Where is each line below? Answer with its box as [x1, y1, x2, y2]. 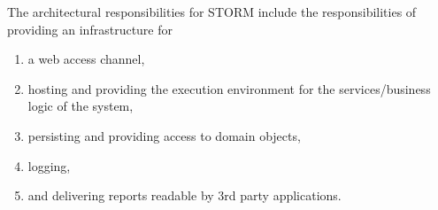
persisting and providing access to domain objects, [27, 126, 301, 144]
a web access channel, [27, 50, 145, 68]
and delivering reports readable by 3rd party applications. [27, 186, 342, 205]
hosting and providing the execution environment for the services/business [27, 79, 431, 97]
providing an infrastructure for [7, 19, 173, 38]
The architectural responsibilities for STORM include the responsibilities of [7, 3, 417, 20]
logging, [27, 156, 71, 175]
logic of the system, [27, 97, 134, 115]
